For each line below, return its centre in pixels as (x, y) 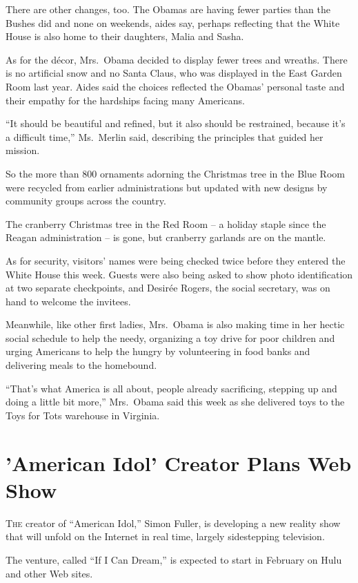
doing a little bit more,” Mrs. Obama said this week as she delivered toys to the (175, 402)
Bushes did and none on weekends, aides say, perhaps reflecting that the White (173, 22)
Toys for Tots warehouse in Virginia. (83, 415)
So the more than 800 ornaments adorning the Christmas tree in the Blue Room (175, 173)
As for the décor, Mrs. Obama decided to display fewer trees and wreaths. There (177, 59)
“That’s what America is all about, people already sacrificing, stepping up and (171, 388)
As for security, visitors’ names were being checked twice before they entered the (176, 260)
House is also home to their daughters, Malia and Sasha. (125, 36)
